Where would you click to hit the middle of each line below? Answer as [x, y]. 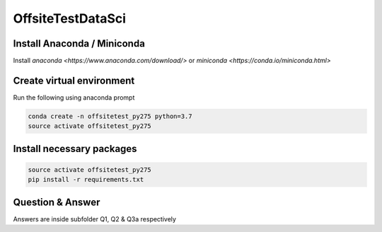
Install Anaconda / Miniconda [79, 43]
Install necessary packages [75, 149]
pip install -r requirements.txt [86, 180]
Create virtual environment [74, 80]
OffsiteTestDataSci [70, 18]
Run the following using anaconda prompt [74, 97]
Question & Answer [57, 202]
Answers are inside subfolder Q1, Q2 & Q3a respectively [95, 219]
